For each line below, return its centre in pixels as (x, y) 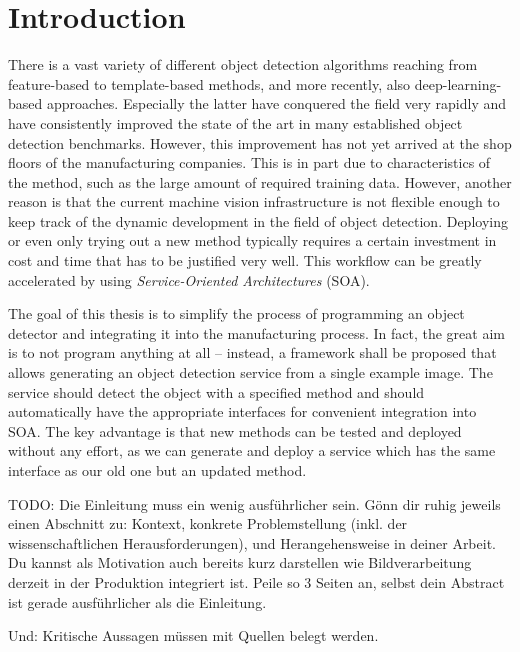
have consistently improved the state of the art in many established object (235, 122)
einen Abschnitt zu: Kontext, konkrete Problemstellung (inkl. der (208, 523)
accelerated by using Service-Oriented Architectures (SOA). (189, 279)
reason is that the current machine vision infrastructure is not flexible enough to (254, 201)
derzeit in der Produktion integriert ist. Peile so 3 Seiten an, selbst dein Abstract (256, 581)
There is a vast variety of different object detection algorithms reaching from (243, 64)
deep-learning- (458, 83)
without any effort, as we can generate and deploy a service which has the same (252, 450)
